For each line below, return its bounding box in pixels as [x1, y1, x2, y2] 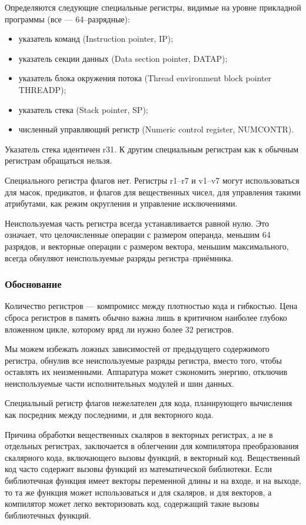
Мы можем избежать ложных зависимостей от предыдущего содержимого [5, 343, 270, 355]
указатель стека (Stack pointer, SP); [18, 103, 148, 115]
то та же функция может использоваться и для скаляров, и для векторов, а [5, 486, 272, 498]
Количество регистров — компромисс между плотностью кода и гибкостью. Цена [5, 300, 298, 312]
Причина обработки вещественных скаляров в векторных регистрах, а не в [5, 428, 273, 440]
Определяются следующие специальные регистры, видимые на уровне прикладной [5, 1, 301, 13]
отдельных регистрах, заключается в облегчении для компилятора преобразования [5, 440, 299, 452]
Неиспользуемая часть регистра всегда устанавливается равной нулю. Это [5, 217, 269, 229]
